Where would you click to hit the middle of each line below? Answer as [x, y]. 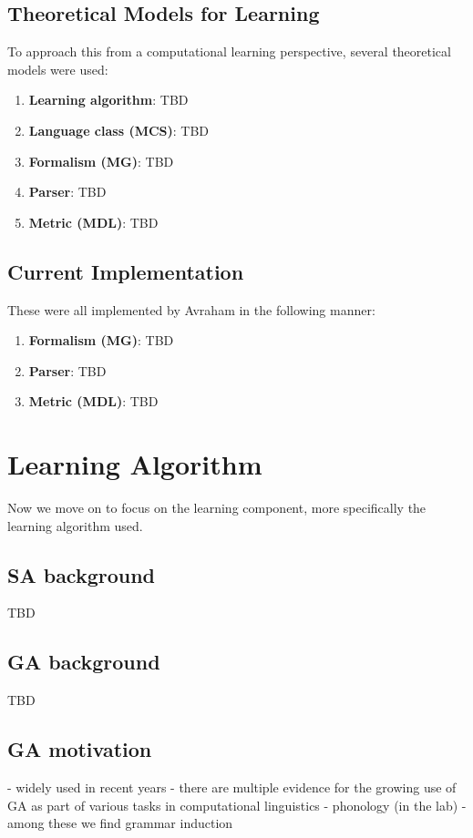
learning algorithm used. [75, 525]
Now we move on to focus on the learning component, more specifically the [217, 508]
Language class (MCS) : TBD [119, 130]
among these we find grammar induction [120, 823]
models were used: [58, 69]
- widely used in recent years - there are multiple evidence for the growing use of [232, 787]
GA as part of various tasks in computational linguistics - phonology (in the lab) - [237, 805]
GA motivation [80, 749]
